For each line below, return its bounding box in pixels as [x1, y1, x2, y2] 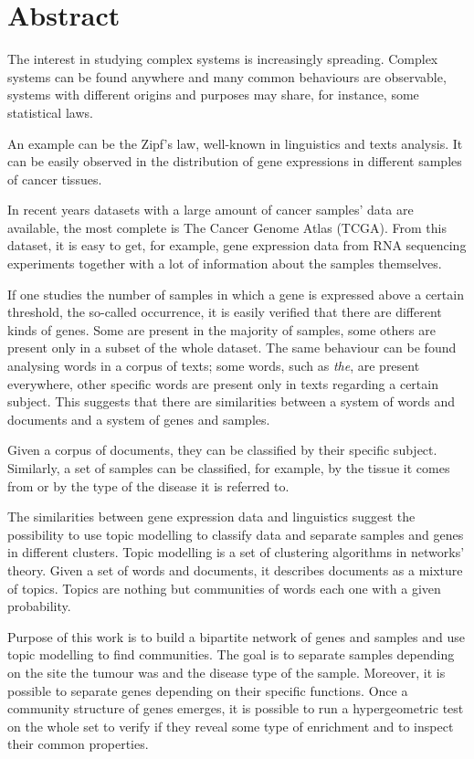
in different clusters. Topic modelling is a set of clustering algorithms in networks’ [7, 543, 465, 562]
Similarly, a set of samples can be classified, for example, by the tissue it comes [7, 459, 450, 477]
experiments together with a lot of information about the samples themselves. [7, 254, 442, 273]
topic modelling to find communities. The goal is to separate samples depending [7, 645, 455, 664]
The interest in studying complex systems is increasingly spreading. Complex [7, 49, 438, 69]
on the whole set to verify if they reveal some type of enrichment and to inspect [7, 716, 454, 735]
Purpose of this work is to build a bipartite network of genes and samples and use [7, 627, 466, 646]
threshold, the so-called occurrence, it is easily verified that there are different [7, 302, 442, 322]
